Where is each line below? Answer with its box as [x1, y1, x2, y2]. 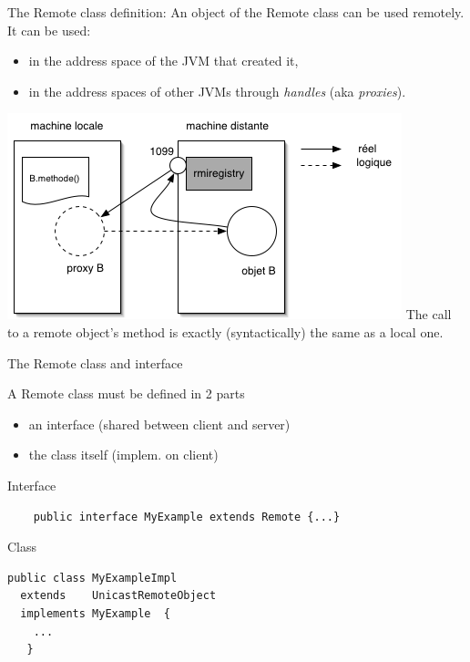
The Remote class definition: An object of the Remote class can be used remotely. [7, 3, 465, 21]
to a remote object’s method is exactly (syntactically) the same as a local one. [7, 322, 444, 341]
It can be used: [7, 20, 91, 39]
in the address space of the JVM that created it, [28, 51, 299, 70]
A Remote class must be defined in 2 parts [7, 384, 245, 403]
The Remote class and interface [7, 353, 183, 372]
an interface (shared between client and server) [28, 414, 291, 433]
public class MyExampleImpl [7, 571, 178, 584]
